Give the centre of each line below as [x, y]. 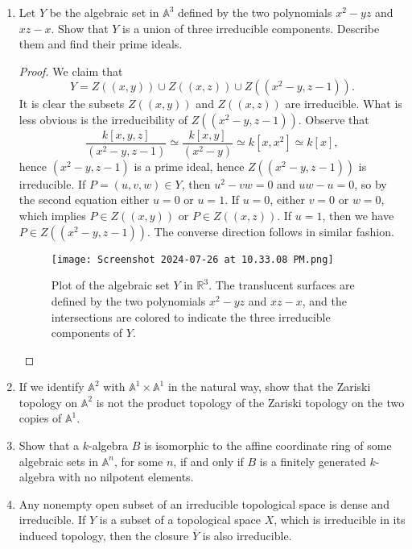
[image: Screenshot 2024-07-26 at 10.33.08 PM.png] [192, 259]
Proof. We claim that [71, 71]
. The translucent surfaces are [282, 285]
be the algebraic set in [104, 12]
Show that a [49, 445]
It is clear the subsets [72, 104]
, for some [138, 461]
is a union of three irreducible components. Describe [251, 28]
